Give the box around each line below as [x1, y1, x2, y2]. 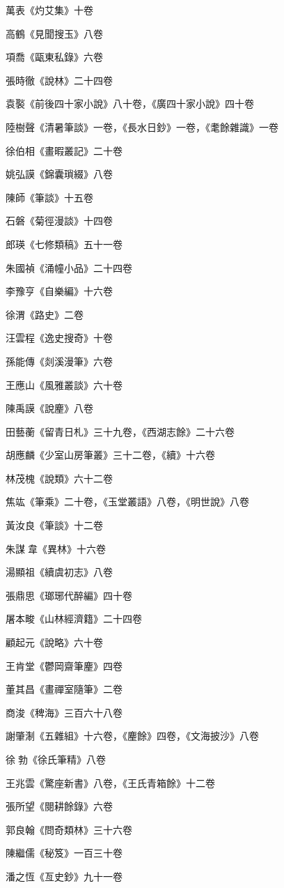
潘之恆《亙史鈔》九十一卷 [6, 868, 123, 883]
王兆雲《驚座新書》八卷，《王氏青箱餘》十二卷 [6, 775, 215, 790]
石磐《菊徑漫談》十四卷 [6, 213, 113, 228]
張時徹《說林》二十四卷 [6, 72, 113, 87]
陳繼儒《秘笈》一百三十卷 [6, 845, 123, 860]
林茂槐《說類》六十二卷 [6, 470, 113, 485]
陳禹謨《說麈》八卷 [6, 401, 93, 415]
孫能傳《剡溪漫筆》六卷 [6, 353, 113, 368]
